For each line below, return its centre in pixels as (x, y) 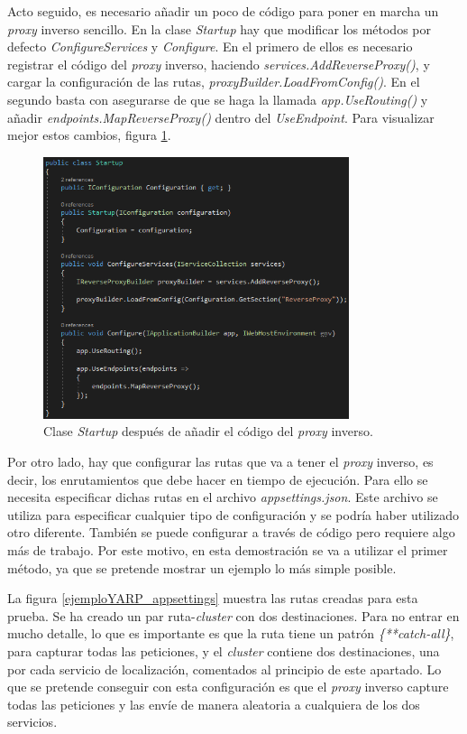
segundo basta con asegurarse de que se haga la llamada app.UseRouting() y (218, 99)
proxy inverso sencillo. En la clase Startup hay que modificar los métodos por (219, 28)
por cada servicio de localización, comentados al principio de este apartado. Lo (224, 669)
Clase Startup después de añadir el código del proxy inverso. (208, 431)
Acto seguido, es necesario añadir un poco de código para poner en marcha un (223, 11)
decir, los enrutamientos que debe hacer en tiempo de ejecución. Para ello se (218, 479)
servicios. (32, 722)
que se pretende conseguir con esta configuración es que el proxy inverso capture (228, 687)
